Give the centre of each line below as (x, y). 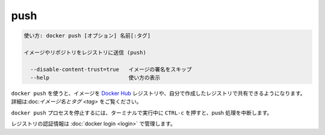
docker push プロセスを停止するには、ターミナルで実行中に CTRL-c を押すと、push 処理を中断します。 (142, 112)
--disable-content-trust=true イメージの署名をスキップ (111, 69)
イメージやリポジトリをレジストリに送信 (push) (85, 52)
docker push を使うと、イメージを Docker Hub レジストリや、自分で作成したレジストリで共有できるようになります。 (159, 94)
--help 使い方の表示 (95, 78)
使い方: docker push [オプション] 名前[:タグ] (87, 36)
